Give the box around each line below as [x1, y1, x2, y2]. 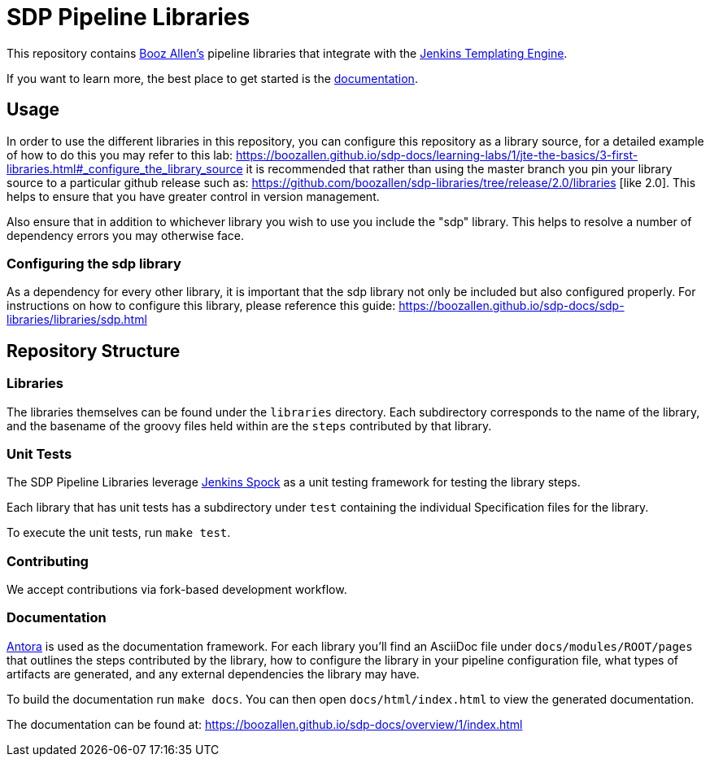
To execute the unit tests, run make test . [7, 525, 231, 540]
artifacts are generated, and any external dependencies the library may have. [7, 666, 420, 681]
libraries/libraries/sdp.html [7, 312, 147, 327]
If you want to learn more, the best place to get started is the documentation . [7, 71, 418, 85]
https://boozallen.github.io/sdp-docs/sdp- [399, 299, 625, 313]
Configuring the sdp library [7, 255, 181, 272]
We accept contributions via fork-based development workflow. [7, 582, 347, 597]
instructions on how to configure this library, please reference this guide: [7, 299, 396, 313]
